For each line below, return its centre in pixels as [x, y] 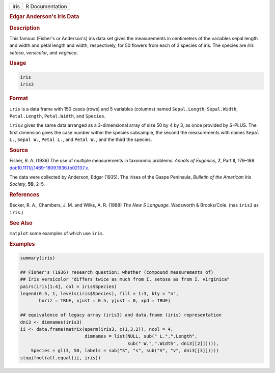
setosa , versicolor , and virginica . [44, 52]
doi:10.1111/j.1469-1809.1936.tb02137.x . [49, 167]
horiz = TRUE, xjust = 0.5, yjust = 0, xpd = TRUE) [105, 301]
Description [25, 28]
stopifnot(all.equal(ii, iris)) [61, 358]
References [24, 195]
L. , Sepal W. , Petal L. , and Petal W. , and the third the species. [81, 139]
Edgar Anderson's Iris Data [44, 17]
